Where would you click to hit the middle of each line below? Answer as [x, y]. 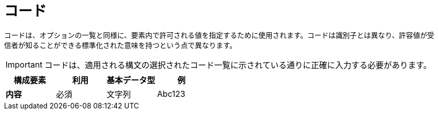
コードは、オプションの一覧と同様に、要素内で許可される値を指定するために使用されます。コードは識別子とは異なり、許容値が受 [219, 35]
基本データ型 [131, 80]
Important [24, 64]
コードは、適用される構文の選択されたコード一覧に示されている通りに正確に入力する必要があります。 [238, 65]
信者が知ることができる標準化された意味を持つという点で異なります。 [120, 45]
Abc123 [171, 94]
